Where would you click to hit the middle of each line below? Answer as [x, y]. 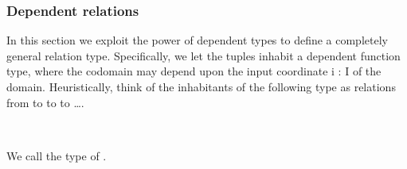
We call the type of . [57, 155]
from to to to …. [45, 102]
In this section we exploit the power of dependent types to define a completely [197, 40]
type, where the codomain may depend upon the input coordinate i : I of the [194, 71]
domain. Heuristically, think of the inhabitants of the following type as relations [201, 86]
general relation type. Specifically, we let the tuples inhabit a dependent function [203, 55]
